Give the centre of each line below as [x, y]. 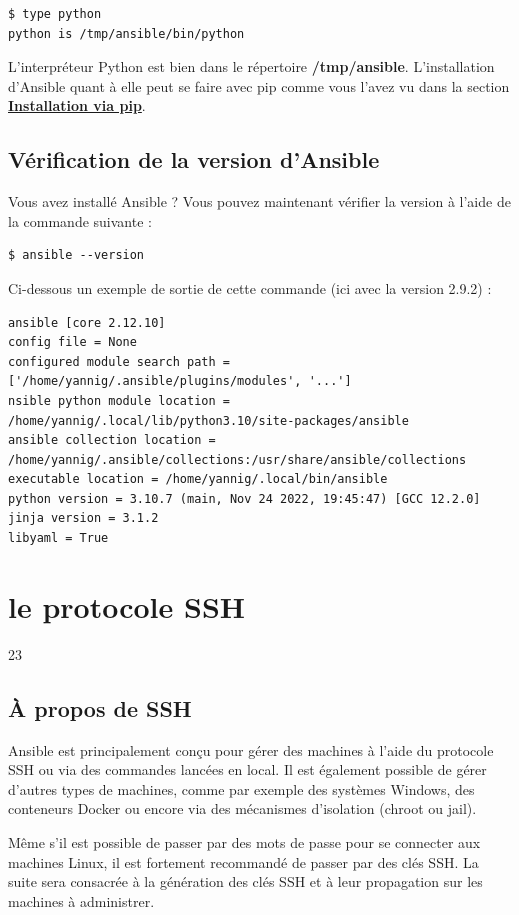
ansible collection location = [112, 440]
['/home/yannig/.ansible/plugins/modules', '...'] [180, 381]
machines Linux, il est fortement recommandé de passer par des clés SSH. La [243, 861]
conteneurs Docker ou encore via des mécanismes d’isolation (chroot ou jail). [242, 808]
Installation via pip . [77, 105]
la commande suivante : [80, 220]
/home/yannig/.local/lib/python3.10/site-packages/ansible [208, 420]
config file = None [72, 342]
